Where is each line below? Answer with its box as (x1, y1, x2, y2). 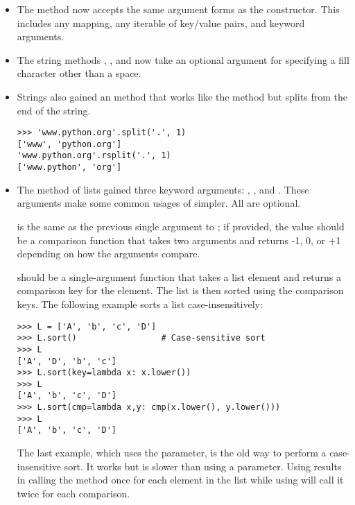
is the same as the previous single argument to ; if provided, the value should (17, 219, 345, 233)
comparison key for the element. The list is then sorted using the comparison (17, 283, 344, 298)
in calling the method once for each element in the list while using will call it (17, 472, 344, 487)
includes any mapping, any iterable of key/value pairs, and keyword (17, 15, 305, 30)
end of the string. (17, 103, 91, 117)
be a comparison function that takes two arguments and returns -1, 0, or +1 (17, 232, 341, 247)
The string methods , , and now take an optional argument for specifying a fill (17, 52, 349, 67)
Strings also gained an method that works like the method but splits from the (17, 89, 347, 103)
